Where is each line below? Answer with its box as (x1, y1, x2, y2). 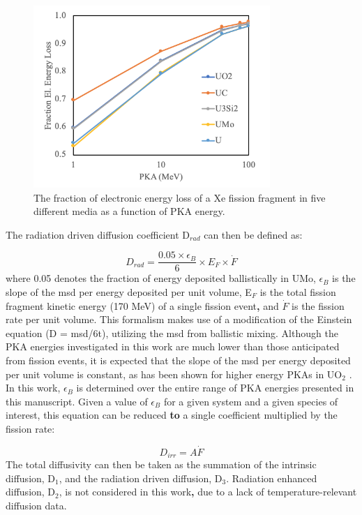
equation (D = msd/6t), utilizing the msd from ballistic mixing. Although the (6, 325, 338, 340)
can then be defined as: (204, 227, 303, 241)
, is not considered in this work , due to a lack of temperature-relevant (59, 484, 357, 499)
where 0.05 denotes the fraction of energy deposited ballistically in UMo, (6, 271, 316, 285)
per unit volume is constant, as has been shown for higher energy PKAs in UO (6, 366, 342, 381)
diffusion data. (6, 498, 67, 513)
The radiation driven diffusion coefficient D (6, 227, 190, 241)
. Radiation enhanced (226, 470, 317, 485)
